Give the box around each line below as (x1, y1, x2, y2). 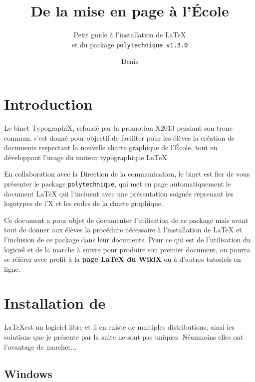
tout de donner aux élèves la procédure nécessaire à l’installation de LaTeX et (4, 224, 242, 235)
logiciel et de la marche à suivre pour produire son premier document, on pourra (4, 244, 251, 254)
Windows (4, 366, 52, 381)
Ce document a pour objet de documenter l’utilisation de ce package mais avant (4, 214, 249, 225)
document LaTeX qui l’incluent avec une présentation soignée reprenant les (4, 188, 234, 198)
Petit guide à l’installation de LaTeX (73, 29, 186, 40)
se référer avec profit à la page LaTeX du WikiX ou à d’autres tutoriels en (4, 254, 241, 264)
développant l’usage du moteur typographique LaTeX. (4, 152, 169, 162)
